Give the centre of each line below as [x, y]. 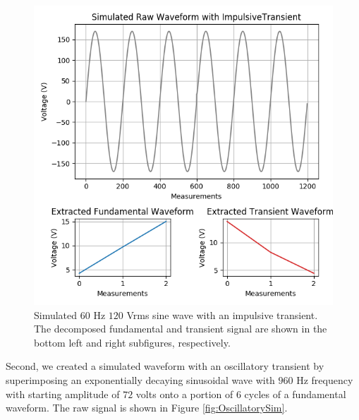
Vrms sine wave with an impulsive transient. [222, 314]
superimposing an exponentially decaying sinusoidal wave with [140, 379]
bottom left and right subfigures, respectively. [132, 342]
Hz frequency [325, 379]
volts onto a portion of [184, 394]
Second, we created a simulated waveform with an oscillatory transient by [165, 366]
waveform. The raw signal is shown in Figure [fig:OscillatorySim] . [147, 408]
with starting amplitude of [63, 394]
